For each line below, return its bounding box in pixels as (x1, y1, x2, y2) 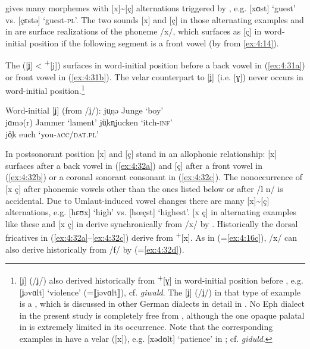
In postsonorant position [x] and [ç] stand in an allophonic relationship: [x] (5, 147, 277, 160)
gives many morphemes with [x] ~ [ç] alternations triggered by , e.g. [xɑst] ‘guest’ (5, 2, 296, 14)
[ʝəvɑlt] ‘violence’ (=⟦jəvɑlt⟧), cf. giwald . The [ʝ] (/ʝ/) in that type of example (19, 285, 301, 298)
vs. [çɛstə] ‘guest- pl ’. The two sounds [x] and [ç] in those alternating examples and (5, 13, 304, 26)
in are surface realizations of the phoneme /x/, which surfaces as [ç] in (5, 25, 262, 37)
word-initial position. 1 (5, 83, 85, 96)
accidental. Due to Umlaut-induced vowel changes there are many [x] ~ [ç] (5, 194, 270, 206)
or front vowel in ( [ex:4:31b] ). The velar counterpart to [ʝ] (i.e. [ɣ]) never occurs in (5, 70, 303, 83)
